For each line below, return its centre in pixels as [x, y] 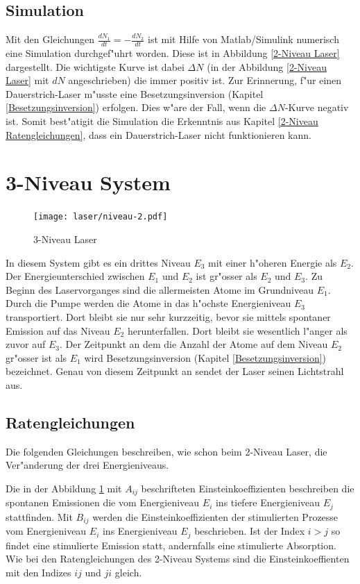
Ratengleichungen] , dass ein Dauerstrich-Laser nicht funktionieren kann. [158, 134]
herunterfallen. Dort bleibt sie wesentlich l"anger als [237, 330]
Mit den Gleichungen [50, 39]
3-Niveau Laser [65, 239]
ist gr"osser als [226, 276]
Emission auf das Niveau [58, 330]
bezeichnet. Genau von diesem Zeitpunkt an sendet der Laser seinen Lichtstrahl [175, 371]
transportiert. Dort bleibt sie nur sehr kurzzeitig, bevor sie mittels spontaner [168, 316]
